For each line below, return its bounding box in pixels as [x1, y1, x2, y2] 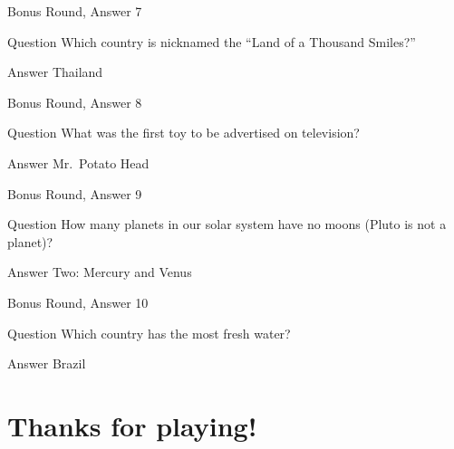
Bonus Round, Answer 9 [7, 184, 142, 203]
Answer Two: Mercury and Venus [7, 263, 192, 282]
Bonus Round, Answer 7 [7, 2, 142, 20]
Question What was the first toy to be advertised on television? [7, 123, 360, 142]
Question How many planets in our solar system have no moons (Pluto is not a [7, 215, 447, 234]
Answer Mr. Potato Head [7, 153, 150, 172]
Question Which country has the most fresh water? [7, 323, 291, 342]
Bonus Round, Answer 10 [7, 292, 149, 311]
